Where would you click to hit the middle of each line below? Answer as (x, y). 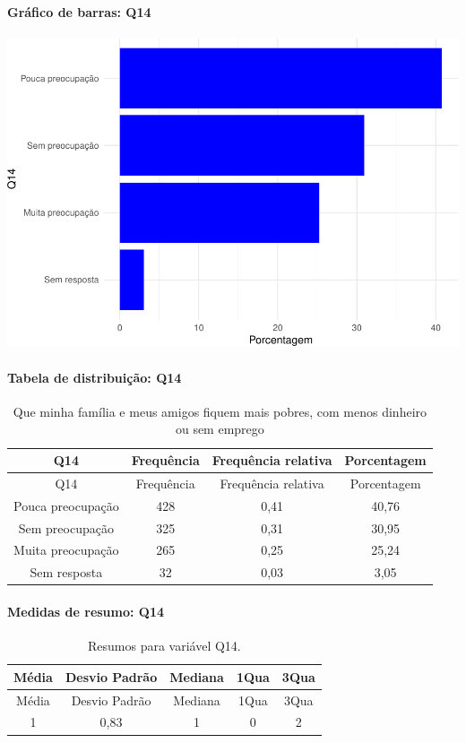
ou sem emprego (220, 429)
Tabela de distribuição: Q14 (95, 377)
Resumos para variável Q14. (164, 646)
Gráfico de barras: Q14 (79, 11)
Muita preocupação (66, 550)
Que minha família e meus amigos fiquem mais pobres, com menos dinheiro (220, 411)
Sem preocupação (66, 527)
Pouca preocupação (66, 505)
